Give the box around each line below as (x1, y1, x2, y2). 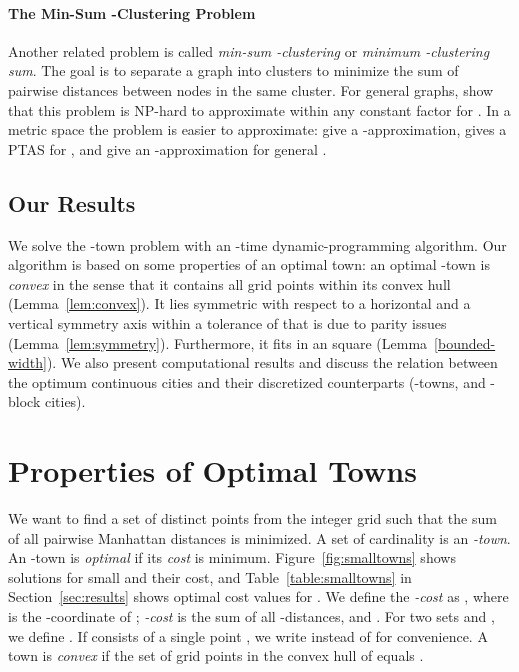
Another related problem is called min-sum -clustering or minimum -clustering (8, 40, 490, 61)
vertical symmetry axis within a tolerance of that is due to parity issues (8, 312, 447, 333)
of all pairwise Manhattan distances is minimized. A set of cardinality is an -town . (8, 527, 511, 548)
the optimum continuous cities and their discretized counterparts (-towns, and (8, 371, 486, 392)
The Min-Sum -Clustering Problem (8, 2, 256, 23)
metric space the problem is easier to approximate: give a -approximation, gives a (8, 119, 507, 140)
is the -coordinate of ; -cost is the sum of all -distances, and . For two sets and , (8, 606, 495, 626)
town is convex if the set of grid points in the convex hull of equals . (8, 645, 424, 666)
